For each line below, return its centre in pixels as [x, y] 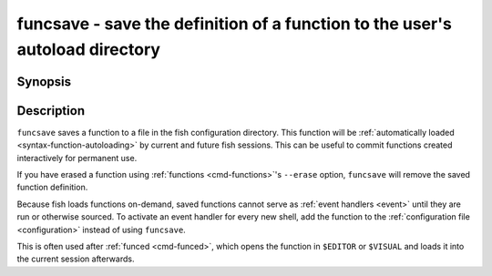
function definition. [52, 188]
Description [51, 111]
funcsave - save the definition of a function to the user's [235, 24]
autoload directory [89, 49]
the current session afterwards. [76, 259]
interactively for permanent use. [77, 158]
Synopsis [44, 82]
